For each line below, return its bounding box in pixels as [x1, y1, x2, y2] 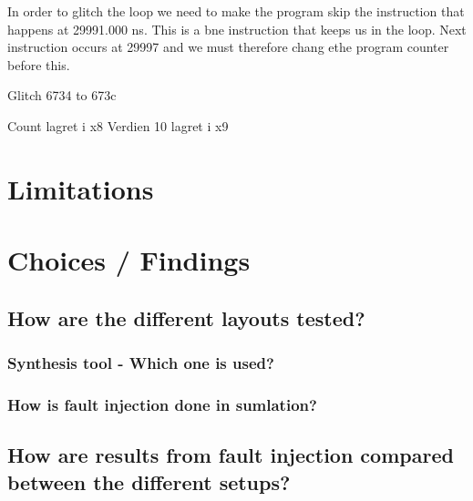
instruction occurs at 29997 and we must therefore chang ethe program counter [7, 37, 449, 56]
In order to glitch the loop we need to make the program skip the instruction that [7, 2, 465, 20]
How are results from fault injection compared [7, 441, 454, 469]
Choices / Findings [7, 241, 251, 279]
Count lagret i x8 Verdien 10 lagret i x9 [7, 116, 229, 135]
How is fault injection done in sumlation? [7, 393, 317, 415]
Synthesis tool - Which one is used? [7, 352, 274, 374]
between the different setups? [7, 467, 291, 496]
